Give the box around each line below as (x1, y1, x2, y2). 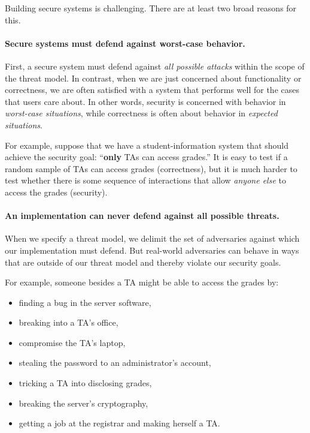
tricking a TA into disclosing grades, (19, 377, 152, 389)
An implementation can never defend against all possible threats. (5, 209, 279, 222)
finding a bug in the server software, (19, 296, 151, 308)
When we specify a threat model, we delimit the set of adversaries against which (5, 232, 300, 245)
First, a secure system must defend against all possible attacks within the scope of (5, 59, 305, 72)
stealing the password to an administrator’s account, (19, 356, 211, 369)
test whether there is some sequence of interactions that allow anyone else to (5, 174, 286, 187)
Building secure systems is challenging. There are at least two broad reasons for (5, 2, 297, 14)
